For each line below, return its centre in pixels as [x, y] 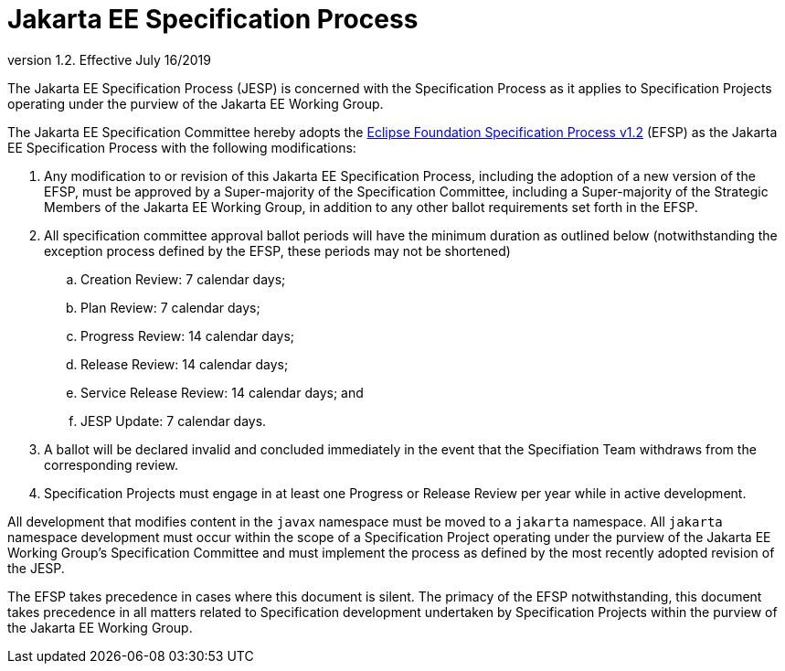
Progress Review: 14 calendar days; [188, 335]
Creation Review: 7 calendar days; [183, 279]
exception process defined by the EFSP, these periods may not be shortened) [277, 250]
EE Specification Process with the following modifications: [182, 147]
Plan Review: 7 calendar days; [170, 307]
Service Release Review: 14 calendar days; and [222, 392]
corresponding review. [111, 464]
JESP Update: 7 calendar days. [174, 421]
